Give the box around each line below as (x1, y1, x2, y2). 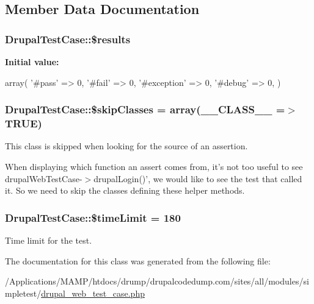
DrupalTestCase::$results (5, 31, 131, 46)
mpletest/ (5, 286, 42, 299)
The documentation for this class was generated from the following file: (5, 254, 271, 267)
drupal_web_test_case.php (41, 286, 145, 299)
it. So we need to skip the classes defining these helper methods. (5, 184, 245, 197)
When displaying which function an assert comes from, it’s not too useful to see (5, 160, 303, 172)
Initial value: (5, 55, 59, 68)
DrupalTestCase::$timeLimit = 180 (5, 210, 181, 225)
